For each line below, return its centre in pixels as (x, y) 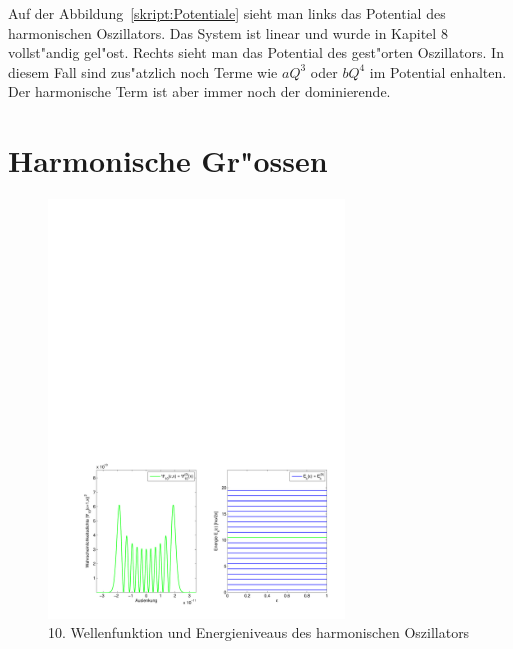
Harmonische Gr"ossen (168, 160)
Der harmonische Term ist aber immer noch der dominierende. (199, 91)
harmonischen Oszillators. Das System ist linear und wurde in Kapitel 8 (228, 32)
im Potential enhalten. (438, 71)
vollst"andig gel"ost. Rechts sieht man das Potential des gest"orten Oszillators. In (256, 52)
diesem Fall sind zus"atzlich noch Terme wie (143, 71)
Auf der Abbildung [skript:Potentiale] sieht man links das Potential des (227, 13)
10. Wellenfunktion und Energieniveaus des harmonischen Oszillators (259, 632)
